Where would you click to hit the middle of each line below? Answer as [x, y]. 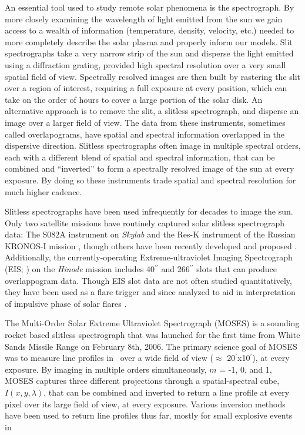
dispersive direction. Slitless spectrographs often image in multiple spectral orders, [153, 145]
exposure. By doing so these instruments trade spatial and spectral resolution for [150, 180]
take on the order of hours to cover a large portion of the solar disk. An [134, 99]
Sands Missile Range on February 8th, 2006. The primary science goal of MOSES [151, 346]
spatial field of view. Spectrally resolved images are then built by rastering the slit [153, 76]
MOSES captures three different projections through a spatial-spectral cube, [142, 381]
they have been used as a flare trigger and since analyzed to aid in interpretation [150, 292]
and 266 [175, 269]
